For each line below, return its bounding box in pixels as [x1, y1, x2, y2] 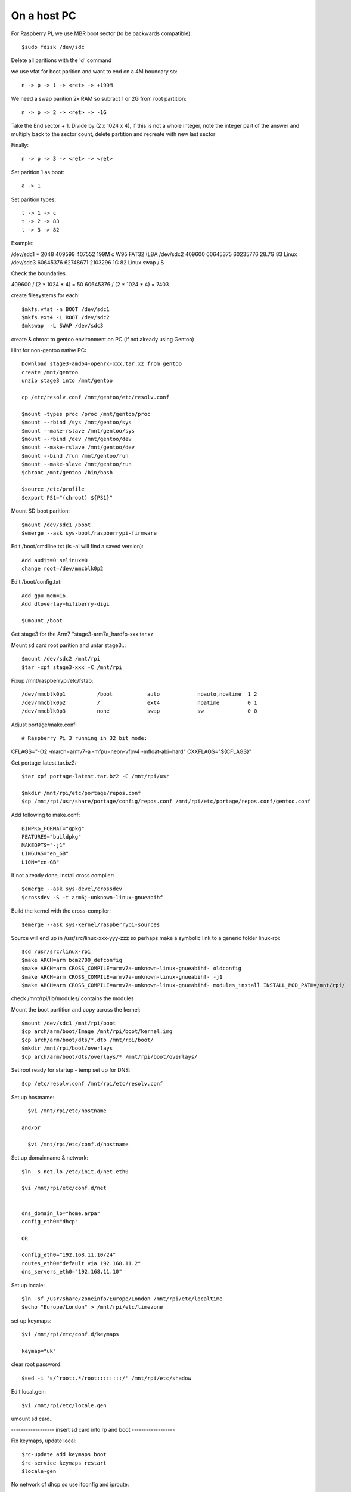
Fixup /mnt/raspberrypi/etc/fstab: [11, 677, 94, 684]
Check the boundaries [11, 270, 66, 277]
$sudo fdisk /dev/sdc [21, 44, 85, 50]
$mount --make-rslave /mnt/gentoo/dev [21, 444, 135, 451]
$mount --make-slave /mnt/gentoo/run [21, 461, 132, 468]
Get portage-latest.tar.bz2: [11, 759, 77, 766]
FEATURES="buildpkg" [21, 833, 82, 840]
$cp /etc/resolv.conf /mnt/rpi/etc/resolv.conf [21, 1080, 163, 1087]
